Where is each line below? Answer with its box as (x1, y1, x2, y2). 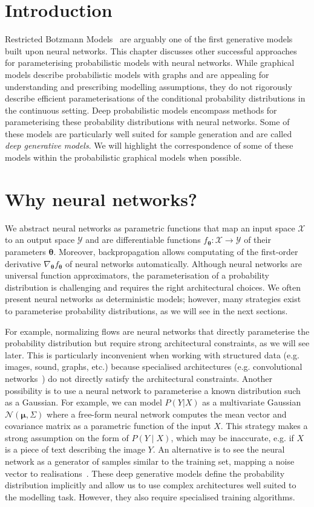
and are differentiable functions (85, 233, 201, 246)
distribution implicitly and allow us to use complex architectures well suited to (5, 479, 296, 491)
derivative (5, 257, 41, 270)
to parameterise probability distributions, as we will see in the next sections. (5, 304, 288, 317)
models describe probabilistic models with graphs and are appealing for (5, 68, 269, 80)
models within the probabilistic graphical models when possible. (5, 151, 242, 164)
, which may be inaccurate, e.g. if (171, 431, 294, 444)
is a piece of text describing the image (5, 443, 145, 456)
